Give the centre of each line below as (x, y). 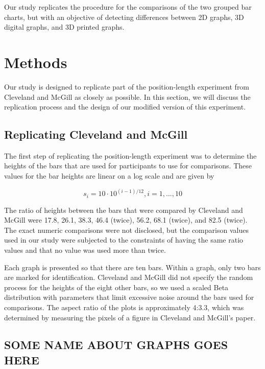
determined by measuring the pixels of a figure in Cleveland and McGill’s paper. (130, 317)
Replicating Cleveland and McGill (96, 134)
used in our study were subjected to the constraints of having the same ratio (124, 240)
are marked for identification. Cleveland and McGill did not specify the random (129, 277)
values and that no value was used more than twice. (85, 249)
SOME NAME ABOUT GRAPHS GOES (116, 345)
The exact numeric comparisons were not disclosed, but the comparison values (126, 230)
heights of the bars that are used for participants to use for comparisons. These (128, 166)
